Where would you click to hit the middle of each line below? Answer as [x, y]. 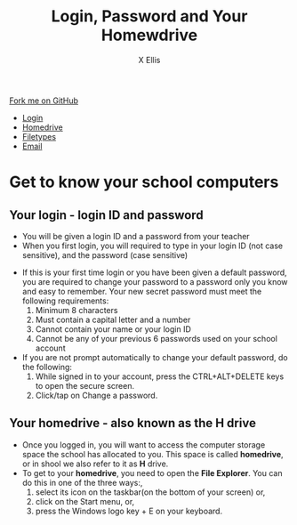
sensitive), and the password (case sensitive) [105, 254]
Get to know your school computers [144, 182]
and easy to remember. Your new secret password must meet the [142, 291]
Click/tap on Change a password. [96, 395]
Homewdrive [149, 35]
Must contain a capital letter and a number [113, 319]
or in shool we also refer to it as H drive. [95, 464]
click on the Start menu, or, [85, 501]
